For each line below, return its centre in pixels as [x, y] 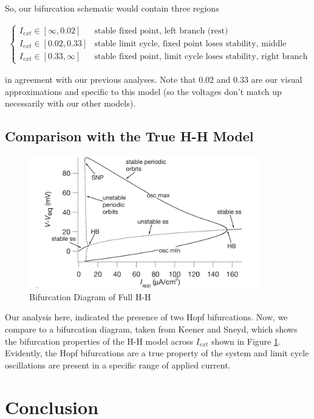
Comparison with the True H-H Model [129, 136]
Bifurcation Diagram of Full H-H [90, 296]
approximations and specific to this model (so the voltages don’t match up [143, 91]
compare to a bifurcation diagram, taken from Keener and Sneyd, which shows [151, 329]
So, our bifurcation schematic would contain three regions [112, 8]
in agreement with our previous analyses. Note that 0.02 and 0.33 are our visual [154, 79]
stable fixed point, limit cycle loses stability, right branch [201, 56]
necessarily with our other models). [70, 103]
